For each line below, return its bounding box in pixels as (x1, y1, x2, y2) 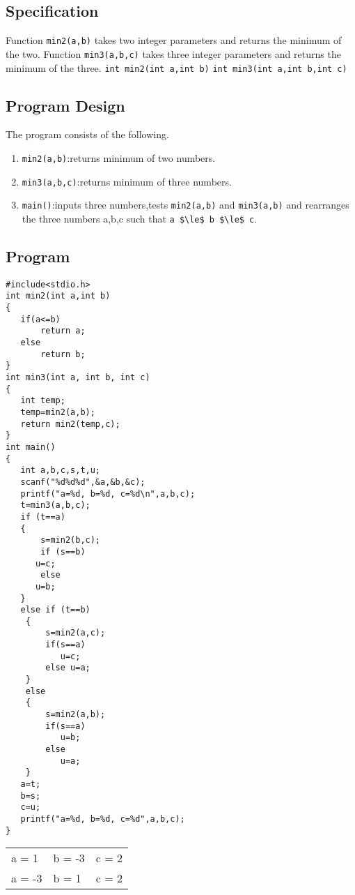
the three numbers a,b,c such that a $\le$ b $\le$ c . (22, 211, 258, 225)
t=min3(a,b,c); (20, 500, 90, 511)
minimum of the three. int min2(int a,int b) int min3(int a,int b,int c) (6, 60, 347, 75)
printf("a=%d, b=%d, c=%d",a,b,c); (20, 813, 185, 824)
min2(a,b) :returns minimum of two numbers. (22, 150, 216, 165)
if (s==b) (40, 546, 86, 557)
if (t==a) (20, 511, 65, 522)
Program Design (6, 94, 125, 116)
